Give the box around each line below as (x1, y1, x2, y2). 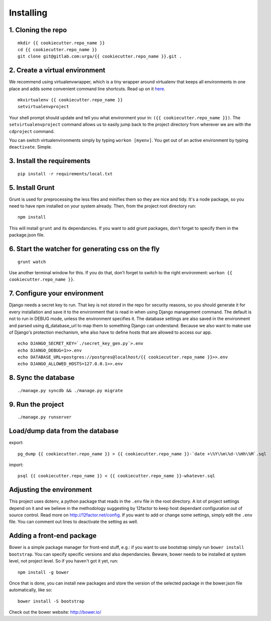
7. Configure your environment (9, 289, 104, 298)
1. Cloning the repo (9, 26, 67, 34)
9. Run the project (9, 400, 64, 409)
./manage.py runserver (18, 414, 72, 420)
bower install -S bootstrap (18, 598, 85, 604)
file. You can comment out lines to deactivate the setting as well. (9, 519, 138, 525)
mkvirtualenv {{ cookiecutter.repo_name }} (18, 97, 123, 103)
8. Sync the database (9, 374, 75, 382)
